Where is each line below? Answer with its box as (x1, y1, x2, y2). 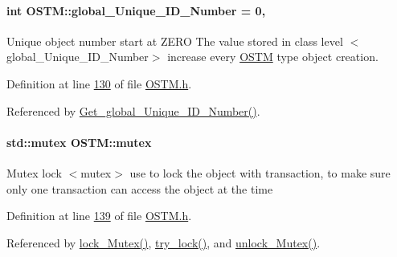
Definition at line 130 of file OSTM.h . (6, 75, 192, 92)
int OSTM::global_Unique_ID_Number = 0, (6, 2, 266, 18)
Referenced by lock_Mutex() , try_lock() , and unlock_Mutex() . (6, 234, 321, 251)
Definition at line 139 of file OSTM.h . (6, 207, 192, 224)
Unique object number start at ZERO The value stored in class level (6, 32, 343, 49)
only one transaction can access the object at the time (6, 180, 273, 197)
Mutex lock (6, 164, 62, 181)
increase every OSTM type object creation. (167, 48, 379, 65)
